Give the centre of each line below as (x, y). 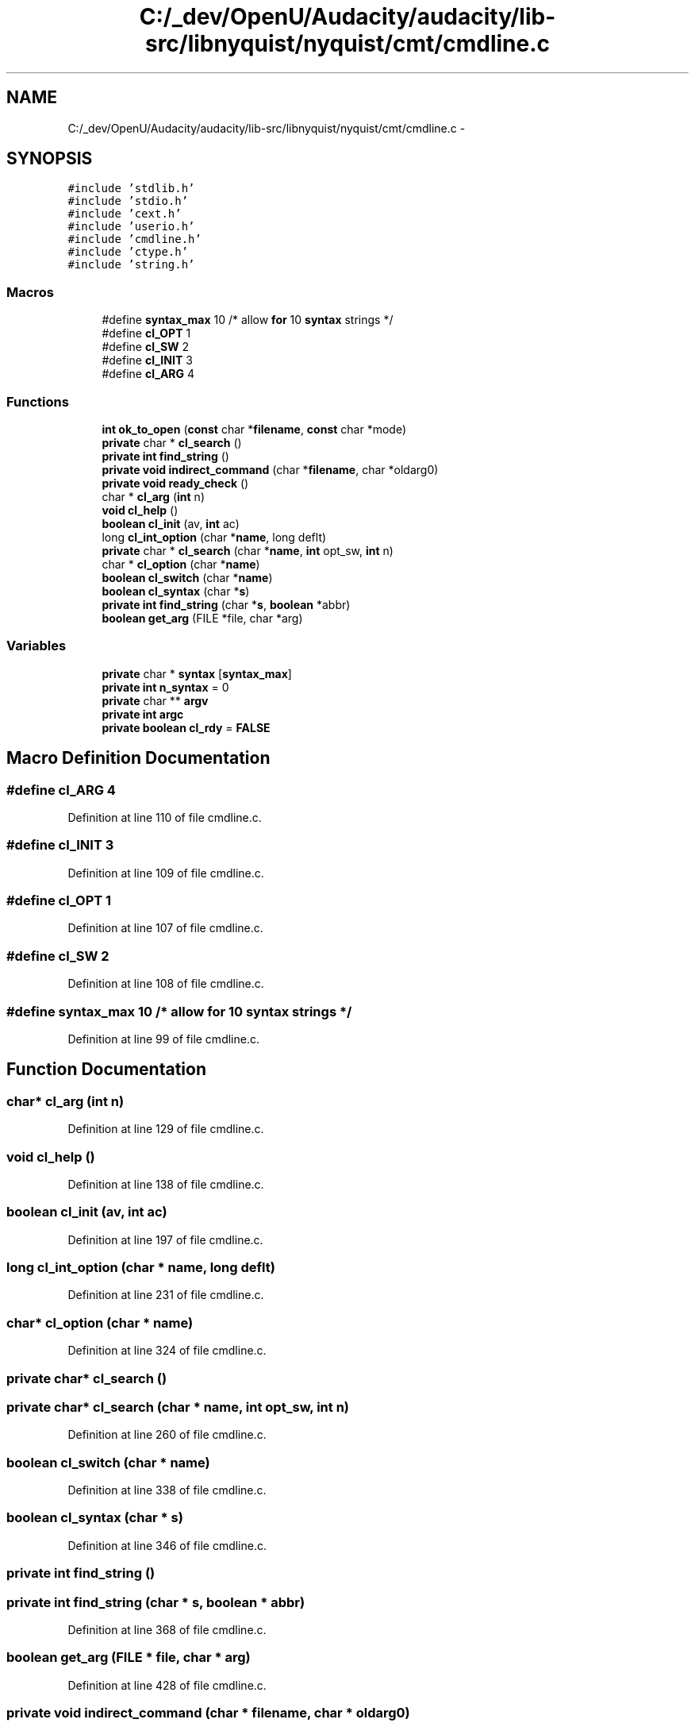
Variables (36, 646)
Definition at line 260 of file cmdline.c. (167, 1435)
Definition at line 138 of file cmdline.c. (166, 1184)
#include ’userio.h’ (131, 227)
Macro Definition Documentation (138, 758)
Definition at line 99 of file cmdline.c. (163, 1039)
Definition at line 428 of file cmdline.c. (167, 1685)
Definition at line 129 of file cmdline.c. (166, 1129)
